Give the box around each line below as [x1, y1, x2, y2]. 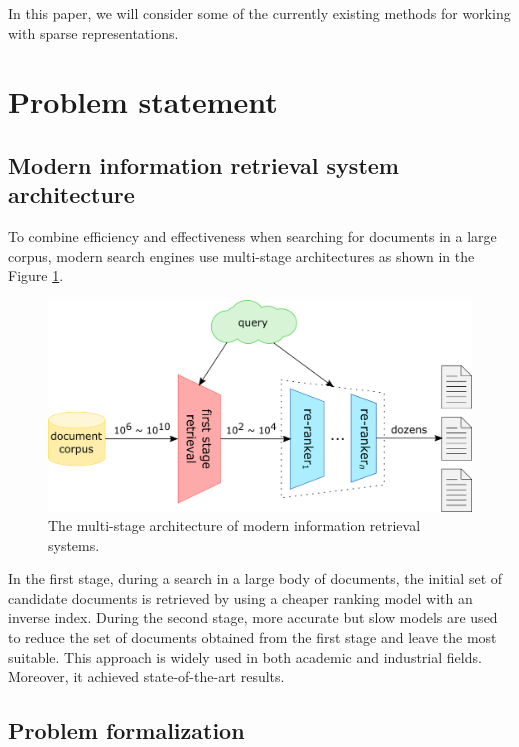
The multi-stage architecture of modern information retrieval [48, 515, 421, 536]
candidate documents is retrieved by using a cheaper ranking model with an [8, 587, 473, 608]
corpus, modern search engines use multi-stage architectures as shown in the [8, 245, 475, 266]
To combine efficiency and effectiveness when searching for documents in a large [8, 226, 497, 247]
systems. [48, 534, 100, 555]
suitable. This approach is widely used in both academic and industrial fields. [8, 646, 482, 667]
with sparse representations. [8, 22, 179, 43]
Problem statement [8, 81, 278, 122]
